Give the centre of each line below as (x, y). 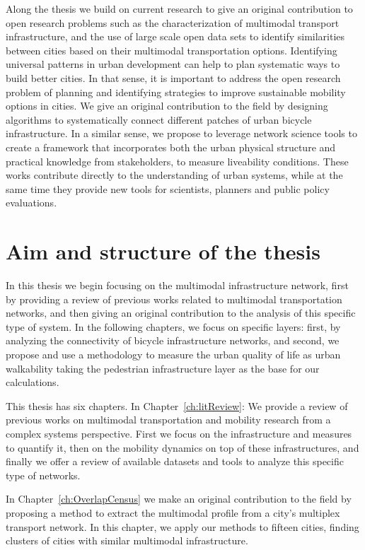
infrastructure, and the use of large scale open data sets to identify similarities (175, 36)
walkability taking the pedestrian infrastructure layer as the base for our (163, 368)
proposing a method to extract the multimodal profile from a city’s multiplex (173, 512)
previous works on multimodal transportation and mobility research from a (168, 420)
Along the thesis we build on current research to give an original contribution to (179, 8)
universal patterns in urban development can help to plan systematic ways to (173, 64)
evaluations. (31, 203)
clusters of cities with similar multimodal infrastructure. (127, 540)
